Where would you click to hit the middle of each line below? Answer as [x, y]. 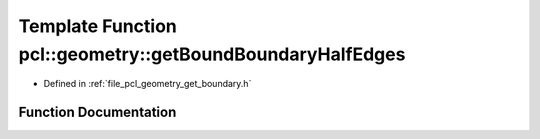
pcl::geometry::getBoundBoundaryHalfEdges [212, 54]
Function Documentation [97, 112]
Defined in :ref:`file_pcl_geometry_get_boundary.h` [147, 84]
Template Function [97, 26]
